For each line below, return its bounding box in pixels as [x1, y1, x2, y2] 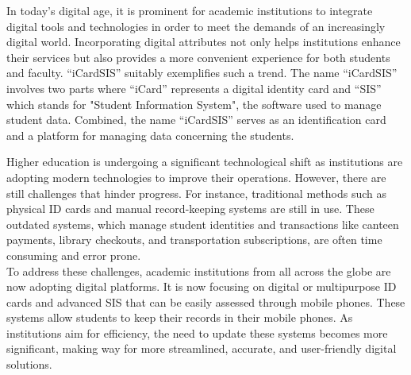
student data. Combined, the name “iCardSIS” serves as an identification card [6, 111, 386, 128]
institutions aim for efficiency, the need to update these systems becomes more [6, 324, 388, 341]
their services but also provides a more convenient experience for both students [6, 48, 390, 65]
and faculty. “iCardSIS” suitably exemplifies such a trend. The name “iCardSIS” [6, 64, 398, 81]
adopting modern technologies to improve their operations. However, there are [6, 168, 386, 185]
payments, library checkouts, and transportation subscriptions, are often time [6, 231, 382, 248]
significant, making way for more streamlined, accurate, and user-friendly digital [6, 340, 397, 357]
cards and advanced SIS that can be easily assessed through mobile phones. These [6, 293, 405, 310]
